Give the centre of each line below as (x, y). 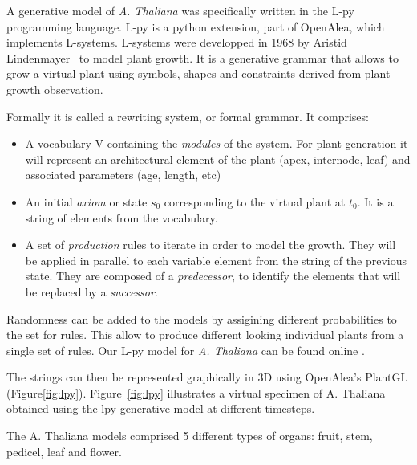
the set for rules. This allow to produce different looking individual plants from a (205, 334)
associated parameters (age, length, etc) (123, 175)
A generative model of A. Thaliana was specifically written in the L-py (180, 10)
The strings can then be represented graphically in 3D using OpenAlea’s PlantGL (207, 377)
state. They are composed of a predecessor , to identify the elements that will (213, 276)
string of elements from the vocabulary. (121, 217)
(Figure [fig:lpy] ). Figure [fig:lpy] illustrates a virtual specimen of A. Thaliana (196, 392)
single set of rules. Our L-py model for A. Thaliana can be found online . (186, 350)
